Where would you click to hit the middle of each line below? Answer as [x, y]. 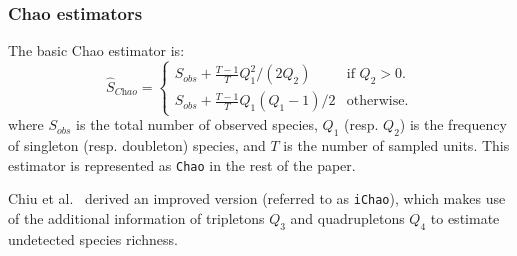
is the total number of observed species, [197, 124]
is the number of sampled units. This [396, 145]
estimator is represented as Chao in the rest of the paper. [182, 164]
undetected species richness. [93, 238]
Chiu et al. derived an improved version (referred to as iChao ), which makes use [257, 198]
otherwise [375, 101]
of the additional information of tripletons [136, 218]
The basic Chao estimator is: [96, 50]
